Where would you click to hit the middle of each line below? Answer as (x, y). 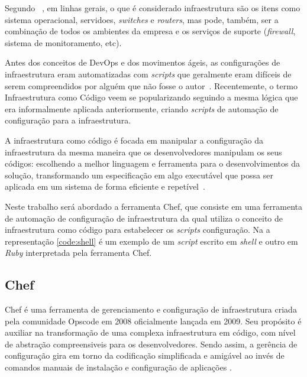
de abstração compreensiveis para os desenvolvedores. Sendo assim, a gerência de (151, 344)
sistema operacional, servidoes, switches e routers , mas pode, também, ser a (142, 19)
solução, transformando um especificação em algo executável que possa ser (139, 175)
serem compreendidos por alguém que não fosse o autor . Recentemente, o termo (151, 85)
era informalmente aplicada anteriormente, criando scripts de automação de (142, 108)
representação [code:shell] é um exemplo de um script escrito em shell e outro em (151, 241)
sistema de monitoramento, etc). (63, 42)
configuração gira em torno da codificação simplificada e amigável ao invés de (145, 355)
